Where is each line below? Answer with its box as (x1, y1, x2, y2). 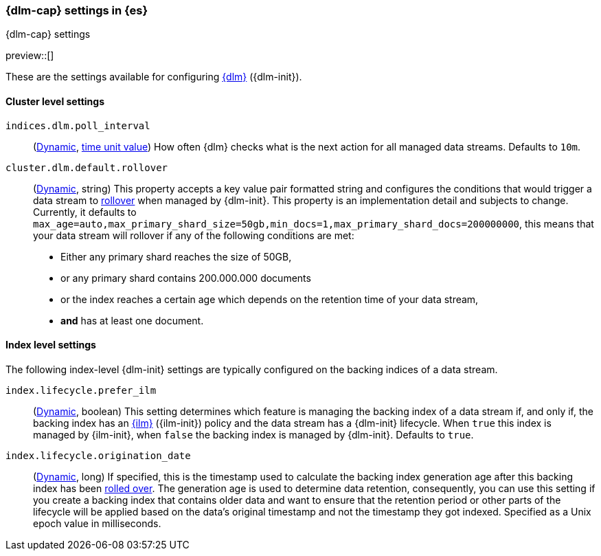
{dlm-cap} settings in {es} (5, 3, 148, 17)
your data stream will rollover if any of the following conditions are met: (33, 229, 354, 241)
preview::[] (5, 49, 54, 62)
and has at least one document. (60, 314, 204, 326)
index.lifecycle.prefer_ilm (5, 384, 157, 396)
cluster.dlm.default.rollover (5, 162, 168, 173)
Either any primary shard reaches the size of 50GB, (60, 250, 292, 263)
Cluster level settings (5, 95, 105, 107)
